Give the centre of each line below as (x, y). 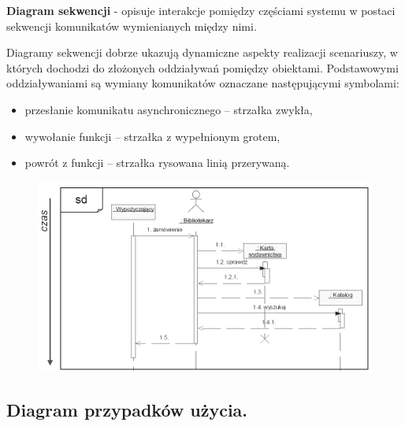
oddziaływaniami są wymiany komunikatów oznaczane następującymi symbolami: (203, 83)
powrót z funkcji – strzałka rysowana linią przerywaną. (157, 163)
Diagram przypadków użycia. (127, 409)
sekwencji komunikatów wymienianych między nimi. (132, 26)
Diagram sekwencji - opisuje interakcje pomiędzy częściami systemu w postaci (201, 10)
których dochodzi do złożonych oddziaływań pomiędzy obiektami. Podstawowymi (202, 67)
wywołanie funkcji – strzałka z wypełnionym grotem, (152, 136)
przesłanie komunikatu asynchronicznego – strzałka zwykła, (169, 109)
